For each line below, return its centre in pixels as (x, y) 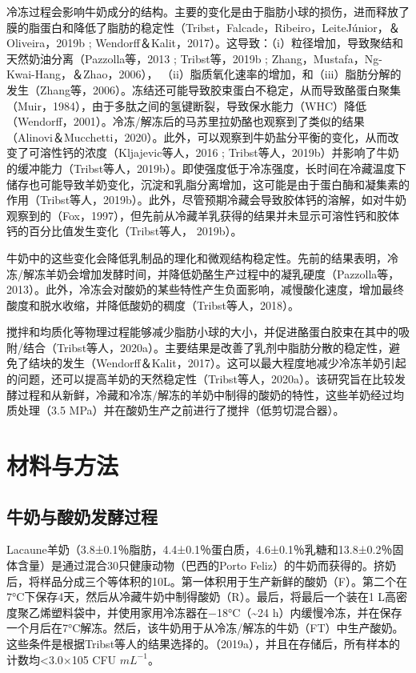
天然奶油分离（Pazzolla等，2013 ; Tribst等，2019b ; (137, 58)
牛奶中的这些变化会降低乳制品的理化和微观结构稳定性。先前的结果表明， (197, 257)
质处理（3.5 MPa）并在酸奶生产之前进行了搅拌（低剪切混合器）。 (176, 410)
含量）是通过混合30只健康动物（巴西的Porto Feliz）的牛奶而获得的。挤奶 (206, 565)
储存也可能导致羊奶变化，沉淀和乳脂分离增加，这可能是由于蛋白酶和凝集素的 (208, 184)
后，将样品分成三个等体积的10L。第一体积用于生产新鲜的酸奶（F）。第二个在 (207, 581)
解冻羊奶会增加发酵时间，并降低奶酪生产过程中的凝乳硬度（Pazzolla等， (211, 273)
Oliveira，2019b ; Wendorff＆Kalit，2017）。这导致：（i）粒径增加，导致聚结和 (205, 43)
